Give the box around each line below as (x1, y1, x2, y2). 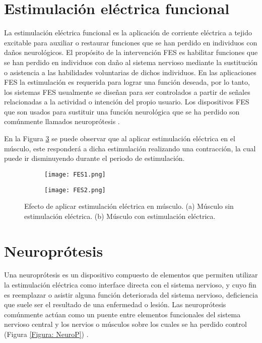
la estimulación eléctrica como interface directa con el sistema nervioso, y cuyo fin (4, 279, 256, 290)
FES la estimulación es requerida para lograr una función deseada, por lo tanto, (4, 77, 250, 87)
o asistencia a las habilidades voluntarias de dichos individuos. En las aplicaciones (4, 67, 256, 77)
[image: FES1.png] (44, 170, 106, 178)
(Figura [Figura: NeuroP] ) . (4, 329, 89, 339)
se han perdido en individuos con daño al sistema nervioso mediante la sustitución (4, 56, 258, 67)
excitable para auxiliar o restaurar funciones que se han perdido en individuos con (4, 37, 257, 47)
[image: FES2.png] (44, 186, 106, 194)
